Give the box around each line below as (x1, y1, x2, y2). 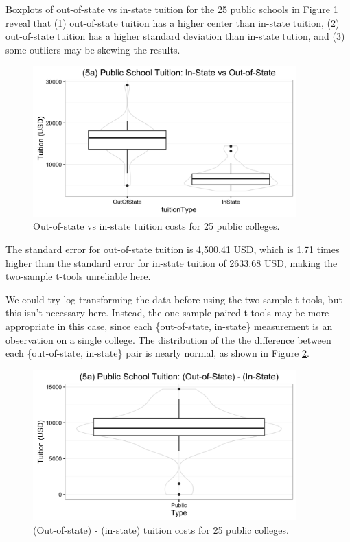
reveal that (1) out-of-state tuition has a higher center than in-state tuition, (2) (5, 15, 340, 30)
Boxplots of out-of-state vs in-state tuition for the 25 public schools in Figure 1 (5, 2, 338, 16)
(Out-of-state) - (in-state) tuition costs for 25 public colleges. (33, 522, 289, 537)
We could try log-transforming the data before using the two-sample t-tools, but (5, 292, 342, 306)
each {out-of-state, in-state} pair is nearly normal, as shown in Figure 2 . (5, 346, 310, 360)
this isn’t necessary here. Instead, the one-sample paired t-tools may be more (5, 305, 329, 320)
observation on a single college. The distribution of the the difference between (5, 332, 331, 346)
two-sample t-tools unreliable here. (5, 269, 151, 283)
